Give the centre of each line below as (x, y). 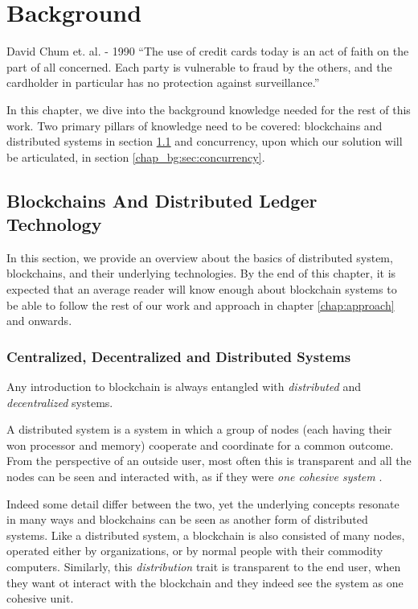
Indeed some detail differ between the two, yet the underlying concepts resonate (203, 503)
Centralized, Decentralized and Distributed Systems (179, 356)
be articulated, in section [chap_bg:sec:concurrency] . (136, 156)
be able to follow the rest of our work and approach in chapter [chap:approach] (201, 304)
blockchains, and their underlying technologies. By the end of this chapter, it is (201, 273)
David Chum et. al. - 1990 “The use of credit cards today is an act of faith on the (208, 51)
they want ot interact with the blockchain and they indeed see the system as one (205, 582)
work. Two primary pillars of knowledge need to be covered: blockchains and (195, 125)
